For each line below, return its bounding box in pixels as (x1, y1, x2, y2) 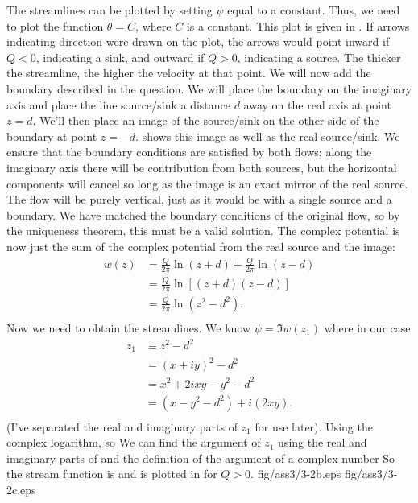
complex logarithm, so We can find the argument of (6, 434, 261, 451)
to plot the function (6, 17, 104, 34)
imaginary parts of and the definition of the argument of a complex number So (6, 449, 395, 466)
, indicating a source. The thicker (237, 48, 401, 65)
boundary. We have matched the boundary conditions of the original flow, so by (6, 206, 400, 223)
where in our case (324, 319, 411, 336)
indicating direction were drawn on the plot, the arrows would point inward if (6, 33, 390, 50)
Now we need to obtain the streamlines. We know (6, 319, 251, 336)
